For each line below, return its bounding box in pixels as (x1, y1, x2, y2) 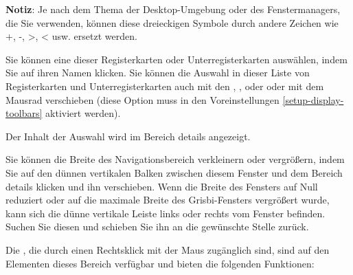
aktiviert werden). (45, 106, 121, 120)
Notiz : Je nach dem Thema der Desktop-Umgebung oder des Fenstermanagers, (5, 2, 341, 16)
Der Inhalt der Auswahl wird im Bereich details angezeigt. (5, 129, 251, 143)
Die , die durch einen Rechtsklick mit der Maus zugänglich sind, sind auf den (5, 242, 330, 256)
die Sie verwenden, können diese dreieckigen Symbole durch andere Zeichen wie (5, 15, 339, 30)
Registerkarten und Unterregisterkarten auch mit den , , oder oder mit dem (5, 78, 324, 93)
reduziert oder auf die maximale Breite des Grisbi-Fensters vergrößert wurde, (5, 192, 330, 207)
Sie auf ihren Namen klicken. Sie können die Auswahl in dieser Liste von (5, 65, 310, 80)
